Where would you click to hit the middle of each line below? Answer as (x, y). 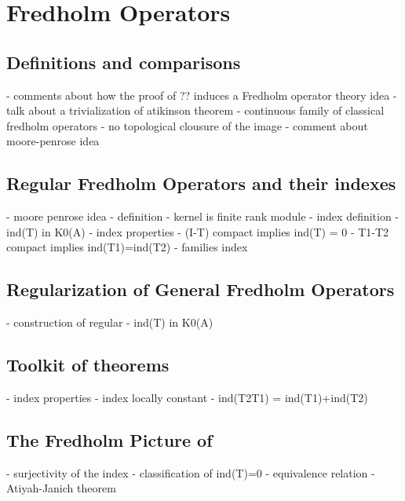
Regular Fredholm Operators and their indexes (201, 183)
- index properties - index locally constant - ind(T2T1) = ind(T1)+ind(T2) (187, 397)
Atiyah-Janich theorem (61, 488)
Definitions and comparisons (124, 62)
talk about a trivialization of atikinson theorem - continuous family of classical (195, 110)
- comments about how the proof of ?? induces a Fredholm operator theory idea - (202, 95)
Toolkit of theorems (88, 365)
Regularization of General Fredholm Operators (201, 289)
